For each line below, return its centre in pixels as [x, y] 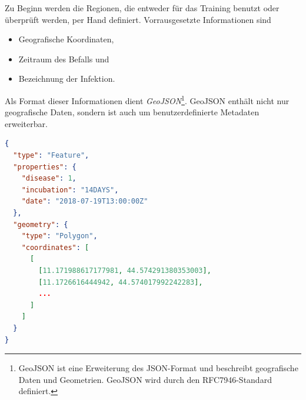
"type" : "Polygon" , [59, 236]
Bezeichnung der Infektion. [67, 79]
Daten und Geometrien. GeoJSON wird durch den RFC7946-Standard [145, 379]
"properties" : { [45, 167]
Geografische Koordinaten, [66, 39]
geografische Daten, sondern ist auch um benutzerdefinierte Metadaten [132, 112]
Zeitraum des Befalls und [64, 59]
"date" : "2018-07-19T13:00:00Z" [85, 201]
